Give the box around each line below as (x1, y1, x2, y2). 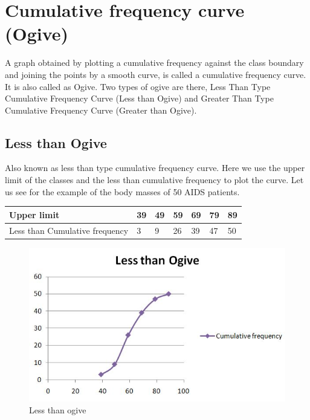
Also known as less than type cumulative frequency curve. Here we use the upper (5, 161, 305, 174)
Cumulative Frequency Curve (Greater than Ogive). (5, 103, 197, 116)
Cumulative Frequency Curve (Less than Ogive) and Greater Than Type (5, 92, 274, 105)
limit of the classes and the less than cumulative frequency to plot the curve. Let (5, 173, 304, 186)
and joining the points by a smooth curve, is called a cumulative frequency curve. (5, 68, 306, 80)
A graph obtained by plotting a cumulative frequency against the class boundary (5, 56, 304, 69)
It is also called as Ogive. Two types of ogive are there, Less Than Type (5, 80, 271, 92)
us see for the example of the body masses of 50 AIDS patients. (5, 185, 240, 198)
